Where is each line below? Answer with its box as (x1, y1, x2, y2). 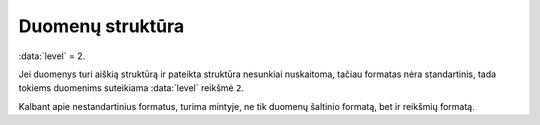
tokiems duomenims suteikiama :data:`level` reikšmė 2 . (18, 82, 245, 94)
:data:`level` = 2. (18, 50, 86, 62)
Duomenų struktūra (18, 15, 185, 37)
